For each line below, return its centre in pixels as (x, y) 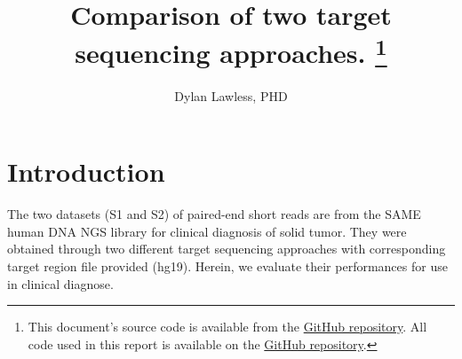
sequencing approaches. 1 (231, 51)
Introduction (86, 172)
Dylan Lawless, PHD (231, 95)
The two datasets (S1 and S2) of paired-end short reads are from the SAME (214, 214)
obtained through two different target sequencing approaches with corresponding (227, 249)
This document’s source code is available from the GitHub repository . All (227, 327)
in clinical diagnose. (60, 283)
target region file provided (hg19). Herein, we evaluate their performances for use (227, 265)
